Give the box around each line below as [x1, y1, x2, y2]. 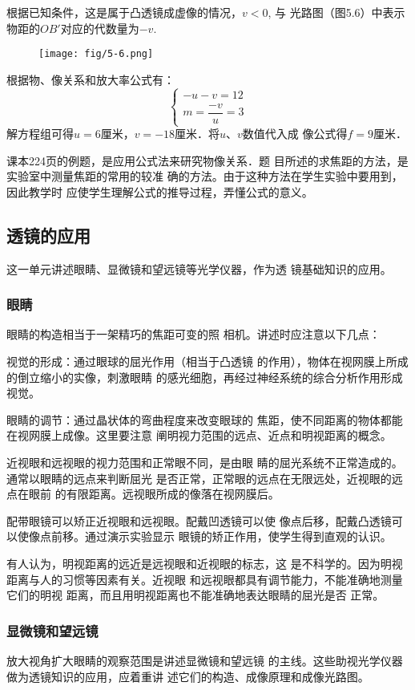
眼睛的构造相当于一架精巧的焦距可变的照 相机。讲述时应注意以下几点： [6, 326, 381, 343]
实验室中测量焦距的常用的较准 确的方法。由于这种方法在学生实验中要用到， [6, 168, 403, 185]
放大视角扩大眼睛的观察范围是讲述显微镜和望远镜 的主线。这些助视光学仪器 [6, 651, 403, 668]
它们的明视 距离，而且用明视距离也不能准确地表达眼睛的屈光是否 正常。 [6, 586, 385, 603]
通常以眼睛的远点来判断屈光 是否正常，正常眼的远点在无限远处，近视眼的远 [6, 469, 403, 486]
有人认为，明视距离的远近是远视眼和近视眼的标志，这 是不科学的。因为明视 [6, 554, 403, 571]
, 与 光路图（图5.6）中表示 [268, 4, 405, 20]
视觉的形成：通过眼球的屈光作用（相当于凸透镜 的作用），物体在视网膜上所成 [6, 353, 409, 370]
